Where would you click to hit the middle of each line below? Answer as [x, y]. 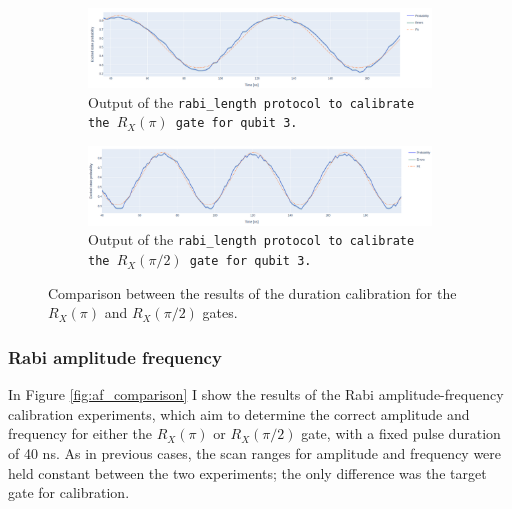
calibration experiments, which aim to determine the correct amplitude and [239, 413]
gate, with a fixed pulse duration [401, 433]
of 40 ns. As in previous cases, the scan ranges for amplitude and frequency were [255, 452]
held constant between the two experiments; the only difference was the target [247, 472]
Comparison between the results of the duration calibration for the [252, 292]
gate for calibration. [69, 492]
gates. [220, 312]
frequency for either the [80, 433]
